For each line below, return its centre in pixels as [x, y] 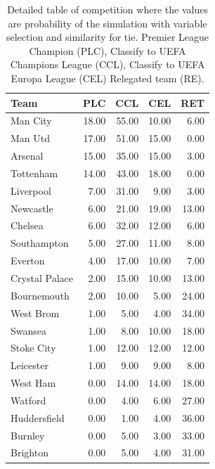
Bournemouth [40, 295]
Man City [31, 121]
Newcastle [32, 208]
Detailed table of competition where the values [107, 9]
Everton [28, 261]
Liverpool [31, 190]
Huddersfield [38, 417]
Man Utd [31, 138]
